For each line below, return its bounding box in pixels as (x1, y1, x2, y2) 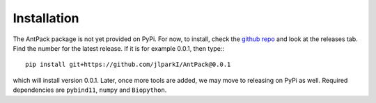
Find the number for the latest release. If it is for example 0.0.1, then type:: (13, 44, 224, 52)
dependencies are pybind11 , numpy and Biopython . (13, 86, 167, 94)
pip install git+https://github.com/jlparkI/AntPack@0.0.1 (25, 61, 231, 69)
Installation (13, 10, 79, 26)
